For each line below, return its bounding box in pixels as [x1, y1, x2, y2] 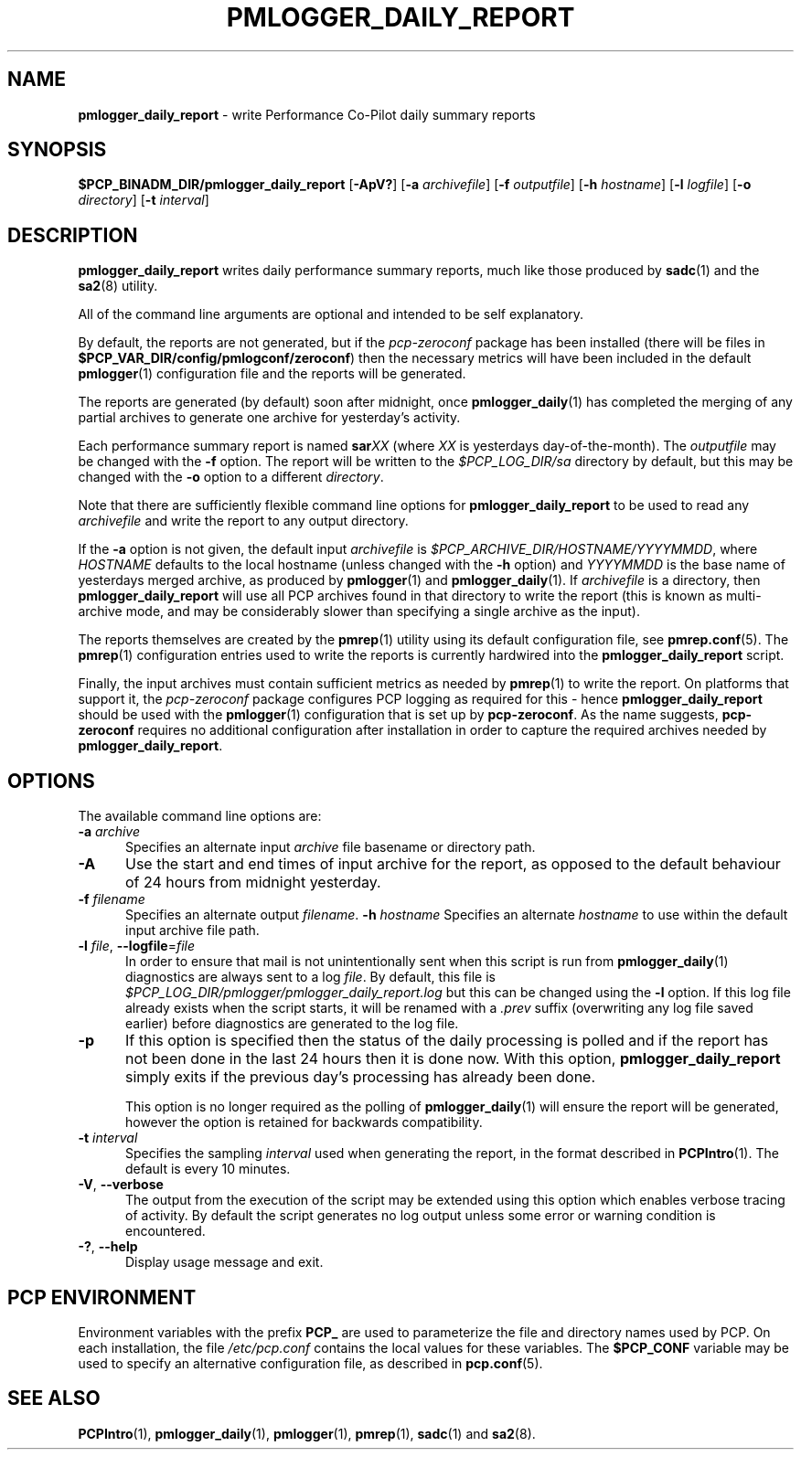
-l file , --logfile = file [78, 938, 196, 954]
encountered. [125, 1223, 206, 1239]
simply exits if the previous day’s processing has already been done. [124, 1068, 596, 1087]
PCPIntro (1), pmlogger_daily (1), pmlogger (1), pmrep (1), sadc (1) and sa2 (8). [78, 1425, 536, 1441]
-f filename [78, 891, 145, 908]
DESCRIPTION [7, 223, 138, 247]
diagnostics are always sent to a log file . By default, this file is [125, 969, 496, 985]
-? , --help [78, 1239, 138, 1255]
